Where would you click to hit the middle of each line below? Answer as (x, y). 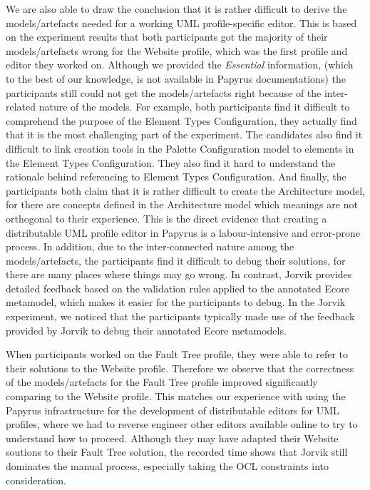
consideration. (36, 480)
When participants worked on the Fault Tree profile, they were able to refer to (177, 354)
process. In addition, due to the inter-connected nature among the (150, 246)
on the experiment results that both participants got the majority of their (167, 37)
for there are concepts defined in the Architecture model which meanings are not (182, 204)
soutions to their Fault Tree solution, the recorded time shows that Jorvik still (177, 452)
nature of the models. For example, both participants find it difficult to (194, 107)
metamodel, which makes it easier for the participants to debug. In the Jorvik (176, 302)
